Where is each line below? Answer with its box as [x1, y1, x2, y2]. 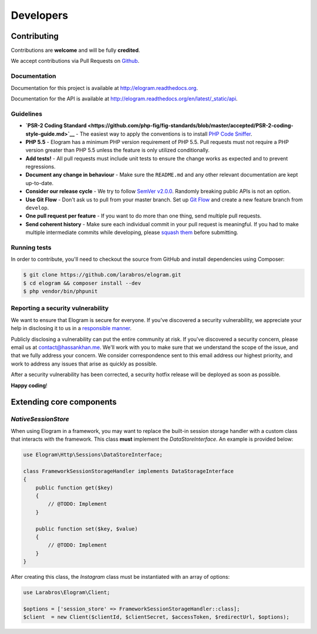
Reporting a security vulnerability [11, 304, 109, 313]
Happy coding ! [11, 382, 48, 389]
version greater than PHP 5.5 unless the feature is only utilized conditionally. [25, 147, 210, 154]
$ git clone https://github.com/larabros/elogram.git [23, 271, 181, 279]
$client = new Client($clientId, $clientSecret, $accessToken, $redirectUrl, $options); [23, 614, 290, 620]
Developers [11, 9, 69, 22]
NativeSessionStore [11, 415, 70, 423]
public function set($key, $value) [35, 525, 138, 532]
